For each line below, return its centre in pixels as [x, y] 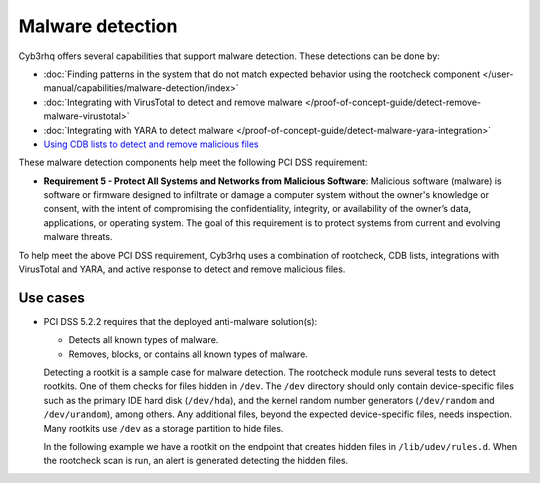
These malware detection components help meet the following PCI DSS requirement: [193, 162]
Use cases [51, 297]
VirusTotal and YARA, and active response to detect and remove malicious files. [182, 269]
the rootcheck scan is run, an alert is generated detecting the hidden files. [196, 461]
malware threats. [78, 237]
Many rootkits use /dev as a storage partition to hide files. [163, 428]
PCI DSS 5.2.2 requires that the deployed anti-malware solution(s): [180, 321]
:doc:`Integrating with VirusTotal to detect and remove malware [173, 102]
